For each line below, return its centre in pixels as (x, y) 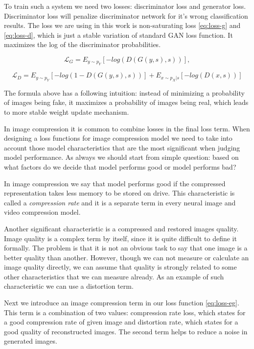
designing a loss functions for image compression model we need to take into (118, 138)
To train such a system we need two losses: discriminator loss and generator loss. (125, 6)
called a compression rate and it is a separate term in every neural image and (120, 202)
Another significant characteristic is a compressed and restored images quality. (121, 228)
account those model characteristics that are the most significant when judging (122, 147)
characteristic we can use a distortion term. (69, 286)
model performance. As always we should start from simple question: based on (121, 157)
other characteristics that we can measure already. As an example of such (114, 276)
